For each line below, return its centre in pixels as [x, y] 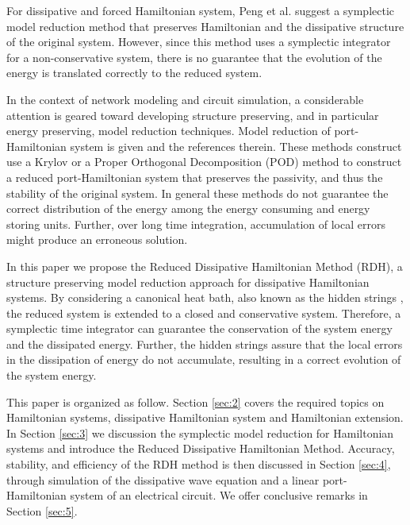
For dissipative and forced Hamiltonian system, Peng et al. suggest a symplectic [201, 10]
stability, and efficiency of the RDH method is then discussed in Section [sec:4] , [199, 464]
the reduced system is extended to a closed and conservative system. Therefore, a [204, 313]
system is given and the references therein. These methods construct [236, 146]
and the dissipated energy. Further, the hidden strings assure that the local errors [205, 344]
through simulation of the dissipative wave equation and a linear [163, 479]
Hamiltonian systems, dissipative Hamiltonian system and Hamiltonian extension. [205, 417]
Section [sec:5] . [42, 510]
